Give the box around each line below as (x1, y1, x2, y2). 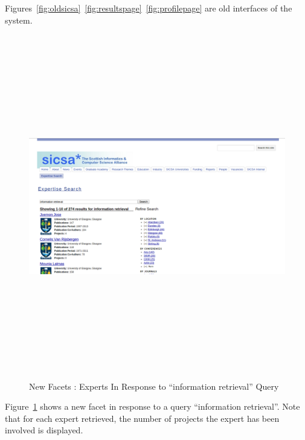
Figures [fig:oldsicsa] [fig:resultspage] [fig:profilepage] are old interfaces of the (5, 2, 292, 14)
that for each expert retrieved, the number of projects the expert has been (5, 412, 280, 424)
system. (5, 13, 33, 26)
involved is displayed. (5, 424, 83, 436)
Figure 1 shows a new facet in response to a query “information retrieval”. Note (5, 400, 300, 413)
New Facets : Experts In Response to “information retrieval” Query (29, 379, 279, 392)
